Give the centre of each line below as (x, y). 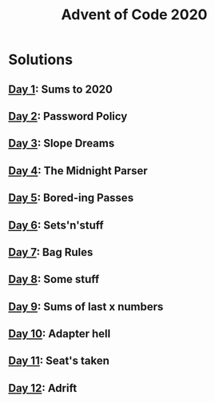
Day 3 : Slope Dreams (62, 144)
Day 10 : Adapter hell (60, 334)
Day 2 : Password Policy (68, 116)
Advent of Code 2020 (134, 15)
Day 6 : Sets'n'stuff (56, 225)
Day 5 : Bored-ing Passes (71, 198)
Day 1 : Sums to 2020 (61, 89)
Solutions (41, 60)
